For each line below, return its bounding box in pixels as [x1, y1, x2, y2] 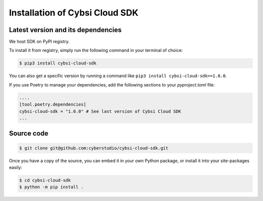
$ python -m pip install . [19, 184, 84, 190]
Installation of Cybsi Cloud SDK [9, 7, 139, 18]
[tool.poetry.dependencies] [19, 102, 86, 107]
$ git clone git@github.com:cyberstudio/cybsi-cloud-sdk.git [19, 145, 169, 151]
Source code [9, 129, 49, 138]
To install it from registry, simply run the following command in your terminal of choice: [9, 48, 183, 53]
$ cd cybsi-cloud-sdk [19, 177, 71, 183]
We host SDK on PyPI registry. [9, 39, 70, 45]
